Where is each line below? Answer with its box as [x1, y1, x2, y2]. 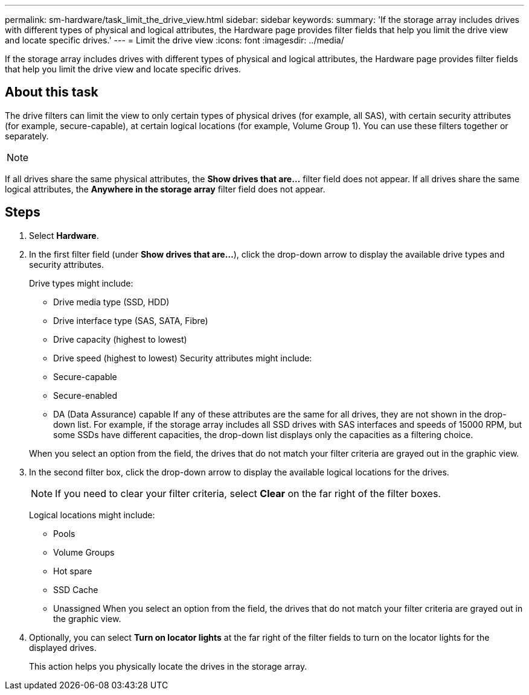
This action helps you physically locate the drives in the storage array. [29, 661, 307, 671]
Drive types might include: [29, 278, 133, 288]
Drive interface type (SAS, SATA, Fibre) [53, 315, 208, 326]
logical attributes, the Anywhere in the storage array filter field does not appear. [5, 183, 325, 194]
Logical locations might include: [29, 509, 155, 520]
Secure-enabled [53, 390, 118, 401]
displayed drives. [29, 642, 97, 653]
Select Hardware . [29, 230, 99, 241]
